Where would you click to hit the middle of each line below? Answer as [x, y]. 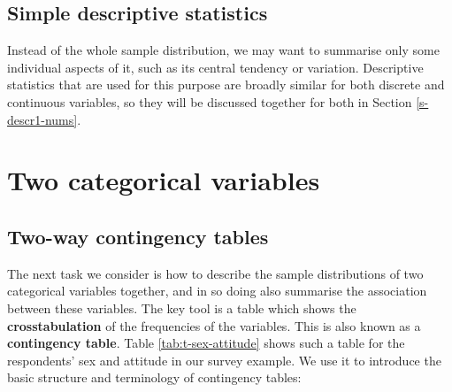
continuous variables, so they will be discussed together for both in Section [210, 101]
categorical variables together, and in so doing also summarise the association [217, 291]
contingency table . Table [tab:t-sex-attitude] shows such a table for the [206, 343]
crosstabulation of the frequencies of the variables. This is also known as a [214, 325]
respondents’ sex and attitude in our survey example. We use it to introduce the [224, 360]
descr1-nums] [42, 119]
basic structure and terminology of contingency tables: [154, 377]
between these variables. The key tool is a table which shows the [182, 307]
